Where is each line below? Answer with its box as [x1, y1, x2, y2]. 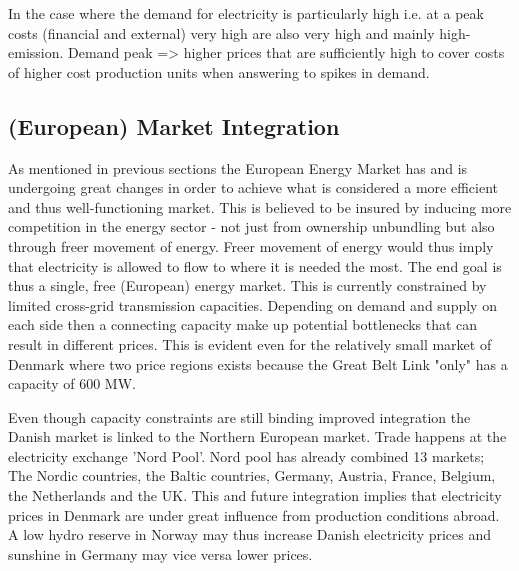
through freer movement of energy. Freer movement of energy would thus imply [8, 235, 494, 256]
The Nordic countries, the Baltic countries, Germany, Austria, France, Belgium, [8, 465, 496, 486]
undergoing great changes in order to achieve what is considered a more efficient [8, 177, 499, 198]
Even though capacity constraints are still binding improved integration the [8, 406, 471, 427]
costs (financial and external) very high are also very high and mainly [8, 22, 435, 43]
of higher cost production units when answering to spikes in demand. [8, 61, 430, 82]
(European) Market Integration [8, 110, 340, 141]
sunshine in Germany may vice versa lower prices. [8, 543, 313, 564]
